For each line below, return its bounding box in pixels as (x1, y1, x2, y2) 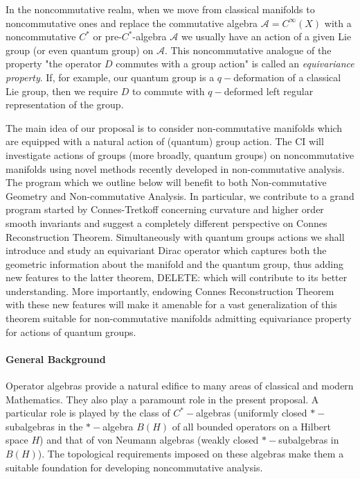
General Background (6, 351, 106, 366)
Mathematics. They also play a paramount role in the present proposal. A (6, 392, 319, 406)
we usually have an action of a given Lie (181, 29, 352, 44)
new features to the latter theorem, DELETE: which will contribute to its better (6, 270, 348, 285)
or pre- (93, 29, 122, 44)
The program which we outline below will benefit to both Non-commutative (6, 175, 327, 190)
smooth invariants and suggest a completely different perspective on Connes (6, 215, 327, 230)
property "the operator (6, 56, 102, 71)
